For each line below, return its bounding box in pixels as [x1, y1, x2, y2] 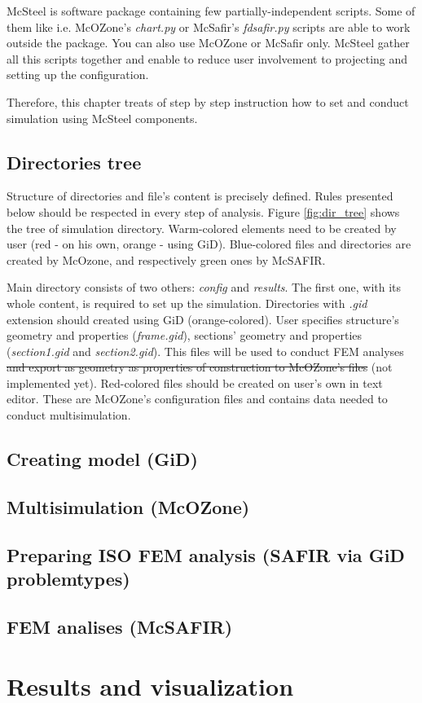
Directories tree [7, 149, 142, 174]
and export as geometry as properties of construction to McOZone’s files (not [7, 358, 393, 376]
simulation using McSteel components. [7, 109, 198, 126]
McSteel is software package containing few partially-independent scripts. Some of [7, 2, 415, 19]
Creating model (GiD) [7, 446, 198, 472]
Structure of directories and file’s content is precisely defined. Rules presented [7, 187, 393, 204]
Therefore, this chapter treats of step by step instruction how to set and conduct [7, 93, 409, 110]
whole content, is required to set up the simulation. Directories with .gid [7, 294, 367, 311]
